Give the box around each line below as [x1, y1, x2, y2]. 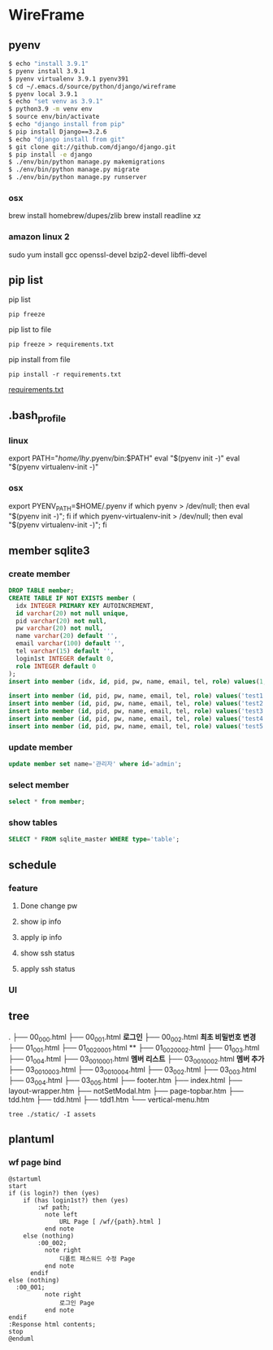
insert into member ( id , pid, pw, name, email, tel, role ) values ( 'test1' [8, 692, 267, 701]
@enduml [8, 1335, 35, 1343]
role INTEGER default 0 [15, 662, 96, 671]
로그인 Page [59, 1300, 95, 1308]
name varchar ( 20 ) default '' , [15, 632, 118, 640]
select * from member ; [8, 797, 85, 806]
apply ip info [19, 933, 63, 942]
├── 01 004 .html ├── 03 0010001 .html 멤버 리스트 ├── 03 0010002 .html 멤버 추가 [8, 1054, 265, 1066]
